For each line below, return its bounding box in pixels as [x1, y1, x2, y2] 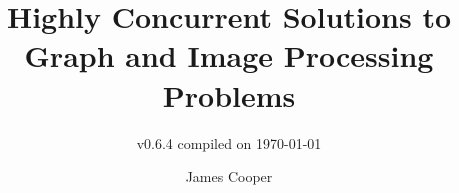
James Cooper [185, 166, 273, 187]
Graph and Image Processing [24, 35, 434, 76]
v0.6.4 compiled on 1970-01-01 [136, 132, 322, 153]
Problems [162, 74, 296, 115]
